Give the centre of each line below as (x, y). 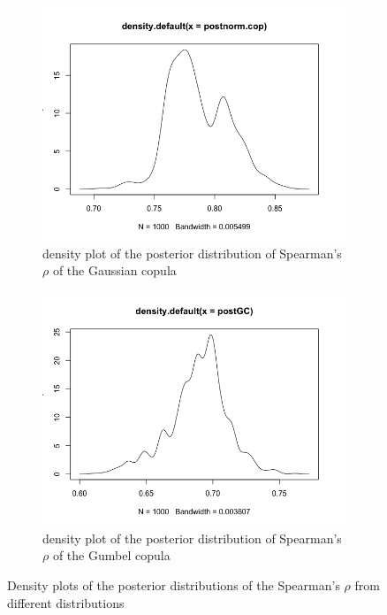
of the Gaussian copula (114, 270)
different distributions (66, 602)
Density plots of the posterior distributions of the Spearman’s (174, 585)
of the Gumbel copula (111, 555)
